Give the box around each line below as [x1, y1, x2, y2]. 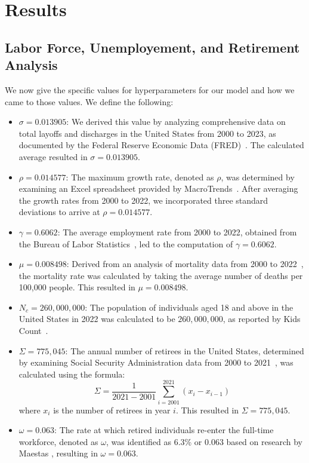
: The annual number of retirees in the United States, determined [65, 344, 304, 357]
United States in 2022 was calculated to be [18, 312, 175, 325]
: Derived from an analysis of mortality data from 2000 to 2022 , [66, 257, 304, 270]
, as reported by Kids [223, 312, 301, 325]
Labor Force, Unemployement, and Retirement [5, 38, 300, 56]
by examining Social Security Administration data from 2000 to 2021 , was [18, 356, 293, 369]
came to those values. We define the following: [5, 95, 174, 108]
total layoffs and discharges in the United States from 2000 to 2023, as [18, 127, 276, 139]
